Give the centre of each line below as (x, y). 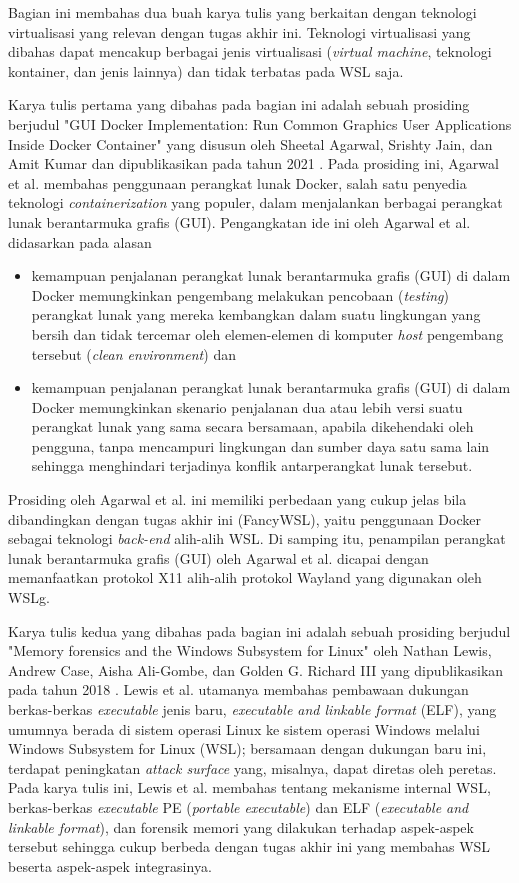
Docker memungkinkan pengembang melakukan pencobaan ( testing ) (240, 294)
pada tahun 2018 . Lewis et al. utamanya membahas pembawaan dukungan (238, 689)
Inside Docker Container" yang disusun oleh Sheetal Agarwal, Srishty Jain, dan (250, 143)
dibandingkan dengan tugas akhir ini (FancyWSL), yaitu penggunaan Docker (244, 518)
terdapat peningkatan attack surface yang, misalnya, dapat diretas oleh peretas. (252, 767)
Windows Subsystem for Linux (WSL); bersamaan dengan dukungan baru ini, (247, 748)
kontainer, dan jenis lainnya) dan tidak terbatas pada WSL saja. (206, 70)
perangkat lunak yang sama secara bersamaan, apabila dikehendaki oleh (252, 426)
